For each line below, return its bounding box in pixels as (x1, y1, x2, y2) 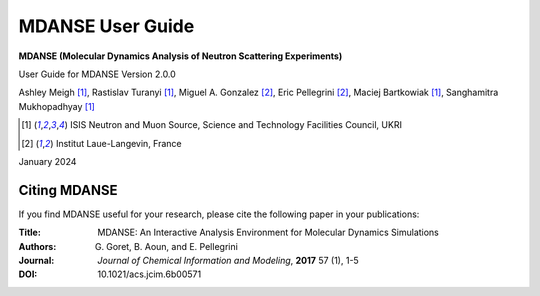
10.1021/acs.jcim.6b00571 (97, 268, 202, 280)
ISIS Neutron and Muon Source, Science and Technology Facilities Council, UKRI (70, 119, 402, 131)
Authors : (18, 240, 57, 252)
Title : (18, 226, 42, 239)
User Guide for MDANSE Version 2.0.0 (18, 68, 177, 80)
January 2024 (18, 155, 77, 167)
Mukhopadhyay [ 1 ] (18, 100, 95, 112)
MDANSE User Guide (18, 15, 195, 37)
